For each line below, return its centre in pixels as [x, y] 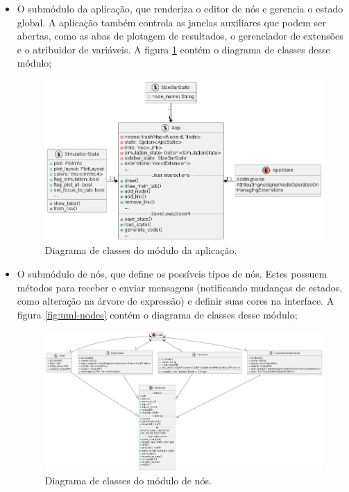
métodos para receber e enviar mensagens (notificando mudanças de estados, [180, 287]
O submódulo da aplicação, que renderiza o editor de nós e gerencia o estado [180, 8]
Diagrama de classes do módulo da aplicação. [141, 250]
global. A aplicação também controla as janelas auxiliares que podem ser [171, 22]
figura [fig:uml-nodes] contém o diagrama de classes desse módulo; [157, 314]
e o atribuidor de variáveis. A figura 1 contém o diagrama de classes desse [173, 49]
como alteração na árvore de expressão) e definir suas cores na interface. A [176, 301]
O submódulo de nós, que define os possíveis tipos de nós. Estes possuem [172, 273]
